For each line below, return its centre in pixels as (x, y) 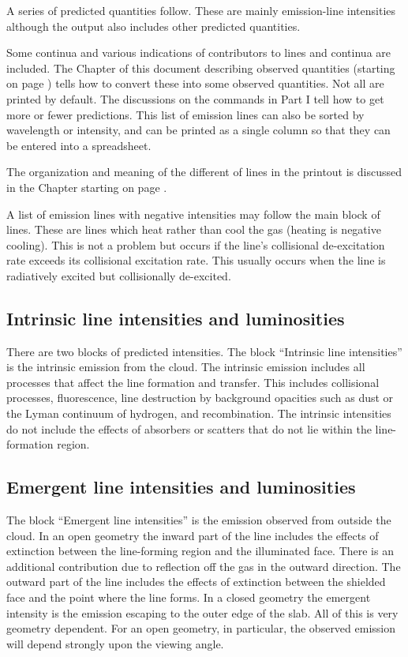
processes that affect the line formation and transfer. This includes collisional (193, 382)
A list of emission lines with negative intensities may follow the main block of (193, 214)
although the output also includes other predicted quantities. (153, 26)
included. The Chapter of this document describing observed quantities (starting (201, 68)
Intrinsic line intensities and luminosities (176, 318)
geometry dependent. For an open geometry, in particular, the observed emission (201, 628)
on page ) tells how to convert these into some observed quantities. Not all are (195, 83)
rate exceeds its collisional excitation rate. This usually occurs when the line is (196, 260)
